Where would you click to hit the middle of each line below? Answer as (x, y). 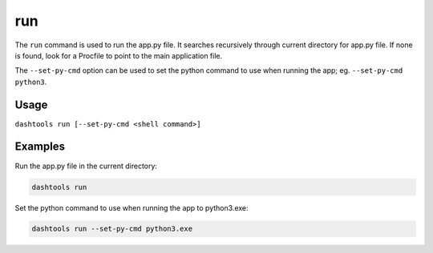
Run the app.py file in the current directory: (86, 166)
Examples (40, 147)
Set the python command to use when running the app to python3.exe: (132, 207)
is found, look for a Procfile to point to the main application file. (119, 55)
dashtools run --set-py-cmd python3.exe (112, 229)
